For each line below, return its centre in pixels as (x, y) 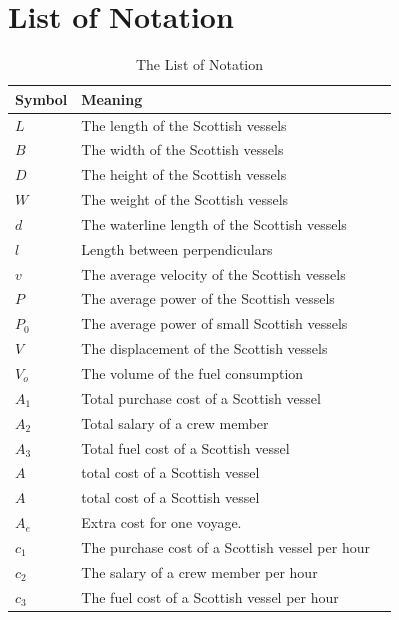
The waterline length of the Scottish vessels (214, 223)
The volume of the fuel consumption (192, 373)
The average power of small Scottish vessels (214, 323)
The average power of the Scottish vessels (208, 298)
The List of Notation (199, 64)
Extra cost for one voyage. (161, 522)
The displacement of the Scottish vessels (204, 348)
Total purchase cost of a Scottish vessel (201, 397)
